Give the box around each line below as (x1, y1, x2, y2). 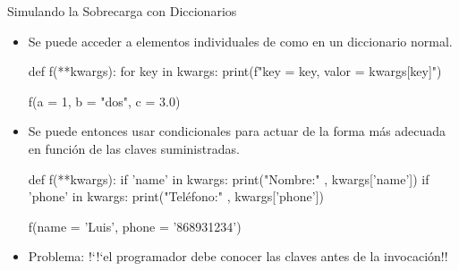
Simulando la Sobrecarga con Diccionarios (7, 2, 237, 20)
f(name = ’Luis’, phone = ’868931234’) (28, 216, 242, 235)
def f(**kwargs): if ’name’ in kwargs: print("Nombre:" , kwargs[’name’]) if (28, 169, 429, 188)
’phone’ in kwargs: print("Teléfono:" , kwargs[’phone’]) (28, 187, 324, 206)
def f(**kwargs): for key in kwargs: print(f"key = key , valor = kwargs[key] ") (28, 62, 442, 80)
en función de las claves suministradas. (28, 139, 240, 157)
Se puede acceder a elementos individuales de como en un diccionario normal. (28, 31, 453, 50)
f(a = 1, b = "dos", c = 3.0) (28, 91, 181, 110)
